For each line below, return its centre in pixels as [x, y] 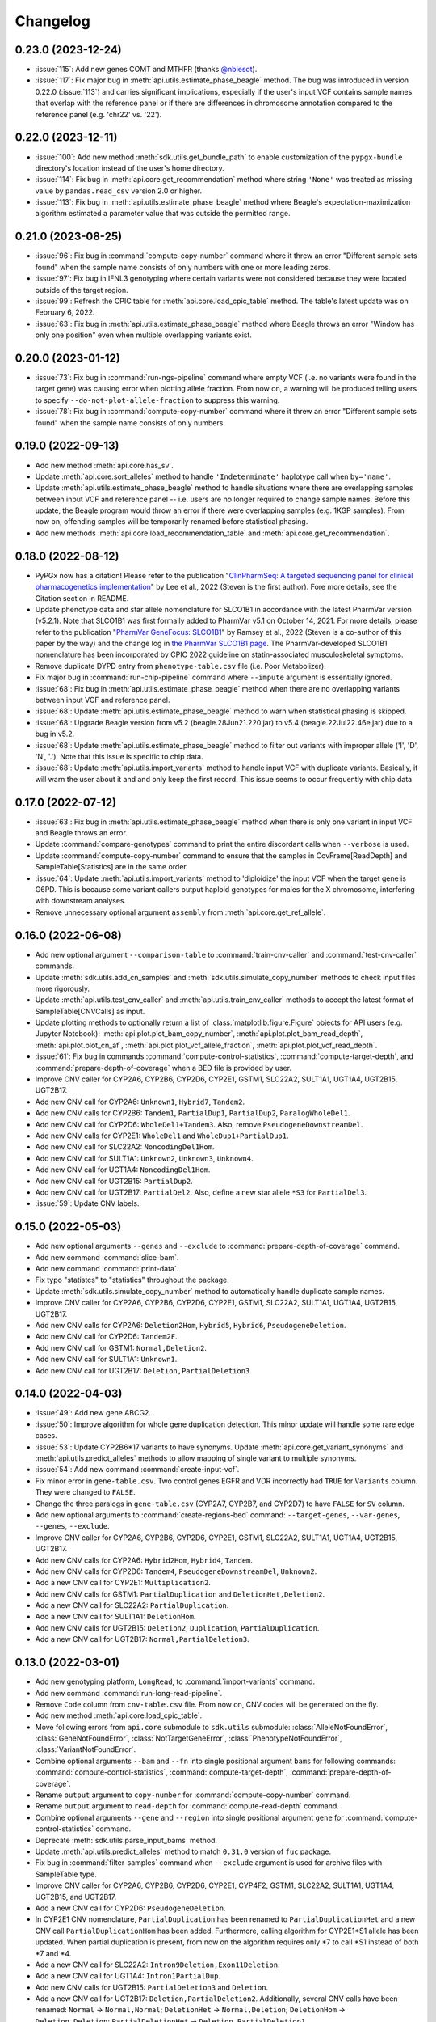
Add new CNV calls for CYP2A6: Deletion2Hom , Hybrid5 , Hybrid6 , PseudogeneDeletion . [191, 1325]
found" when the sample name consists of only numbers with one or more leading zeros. [183, 267]
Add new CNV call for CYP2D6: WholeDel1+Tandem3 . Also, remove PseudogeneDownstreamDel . [199, 1124]
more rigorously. [63, 988]
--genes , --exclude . [72, 1526]
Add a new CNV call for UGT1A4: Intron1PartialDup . [128, 1976]
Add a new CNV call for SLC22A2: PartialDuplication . [132, 1605]
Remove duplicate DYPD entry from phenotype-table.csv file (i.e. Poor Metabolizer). [180, 666]
